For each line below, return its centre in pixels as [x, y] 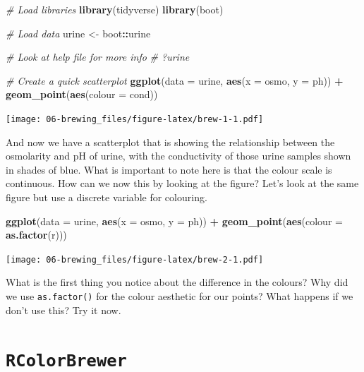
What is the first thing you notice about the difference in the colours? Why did [177, 282]
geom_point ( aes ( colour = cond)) [82, 94]
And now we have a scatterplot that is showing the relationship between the [170, 142]
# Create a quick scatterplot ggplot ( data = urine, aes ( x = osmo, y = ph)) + [175, 80]
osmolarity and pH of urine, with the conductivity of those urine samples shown [178, 156]
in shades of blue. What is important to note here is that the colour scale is [169, 169]
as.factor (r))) [36, 235]
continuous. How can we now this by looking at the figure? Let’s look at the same [182, 183]
